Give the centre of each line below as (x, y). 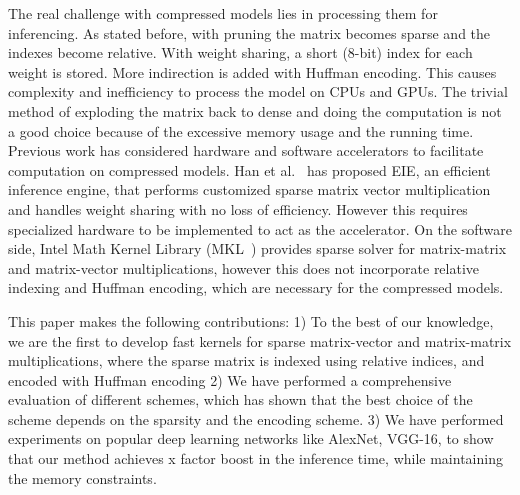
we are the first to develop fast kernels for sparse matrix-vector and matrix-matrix (260, 340)
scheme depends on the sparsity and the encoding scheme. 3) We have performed (256, 418)
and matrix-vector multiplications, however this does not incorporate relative (244, 267)
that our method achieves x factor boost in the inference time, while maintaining (255, 458)
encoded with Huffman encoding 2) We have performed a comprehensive (230, 379)
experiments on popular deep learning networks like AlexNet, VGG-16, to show (251, 438)
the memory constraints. (82, 477)
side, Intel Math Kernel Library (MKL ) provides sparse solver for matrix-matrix (257, 248)
